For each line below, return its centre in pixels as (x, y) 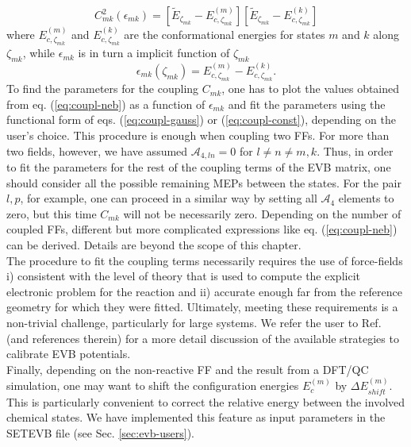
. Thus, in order (355, 150)
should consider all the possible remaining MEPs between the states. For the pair (204, 182)
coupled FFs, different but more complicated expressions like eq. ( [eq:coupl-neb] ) (202, 229)
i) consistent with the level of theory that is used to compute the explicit (183, 276)
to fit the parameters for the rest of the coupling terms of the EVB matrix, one (199, 167)
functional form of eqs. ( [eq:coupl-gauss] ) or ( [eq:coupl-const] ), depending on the (201, 119)
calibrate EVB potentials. (69, 354)
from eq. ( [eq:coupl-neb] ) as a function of (106, 104)
